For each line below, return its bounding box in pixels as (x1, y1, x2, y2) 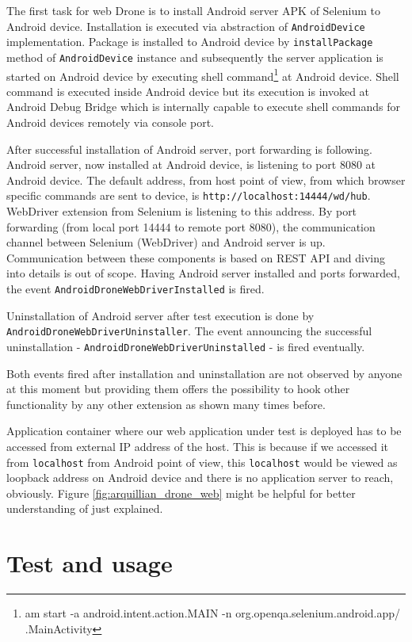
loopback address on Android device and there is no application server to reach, (6, 469, 394, 486)
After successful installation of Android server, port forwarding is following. (6, 140, 373, 157)
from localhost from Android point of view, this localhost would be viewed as (6, 453, 398, 470)
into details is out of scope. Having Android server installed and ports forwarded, (6, 265, 400, 281)
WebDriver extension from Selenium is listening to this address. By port (6, 203, 357, 220)
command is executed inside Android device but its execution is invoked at (6, 82, 370, 99)
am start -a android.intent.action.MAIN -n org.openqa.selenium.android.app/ (25, 605, 401, 621)
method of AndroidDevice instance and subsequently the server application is (6, 48, 383, 65)
